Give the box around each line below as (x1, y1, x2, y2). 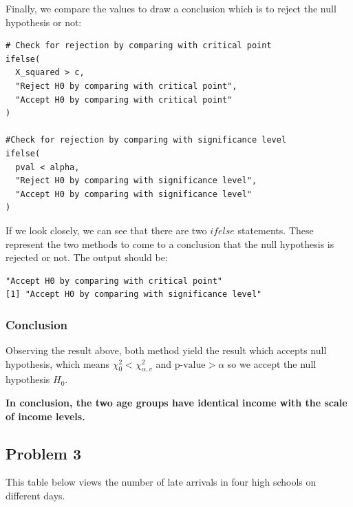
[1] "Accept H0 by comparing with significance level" (6, 289, 262, 300)
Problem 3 (6, 442, 81, 464)
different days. (6, 488, 65, 503)
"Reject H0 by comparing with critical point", (15, 81, 237, 91)
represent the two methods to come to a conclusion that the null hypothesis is (6, 236, 334, 251)
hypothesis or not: (6, 14, 82, 29)
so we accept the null (227, 356, 317, 371)
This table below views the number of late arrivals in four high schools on (6, 475, 317, 489)
